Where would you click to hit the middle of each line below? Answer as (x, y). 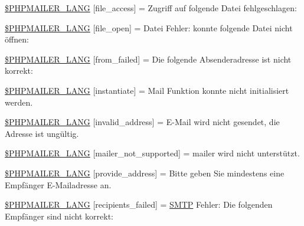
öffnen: (17, 39)
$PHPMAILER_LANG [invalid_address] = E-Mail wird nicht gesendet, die (142, 122)
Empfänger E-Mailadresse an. (58, 184)
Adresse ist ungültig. (42, 133)
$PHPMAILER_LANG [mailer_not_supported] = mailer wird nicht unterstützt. (152, 153)
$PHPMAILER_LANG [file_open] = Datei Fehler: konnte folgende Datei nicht (149, 27)
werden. (19, 102)
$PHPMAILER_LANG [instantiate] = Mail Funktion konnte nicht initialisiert (147, 90)
